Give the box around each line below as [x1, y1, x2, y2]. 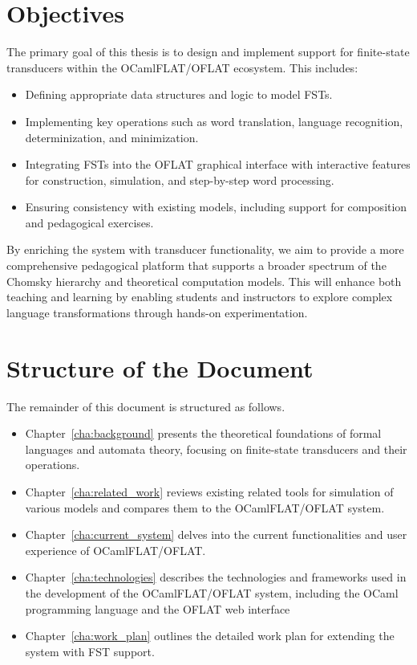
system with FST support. [25, 643, 155, 659]
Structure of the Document [6, 351, 314, 384]
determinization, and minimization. [25, 129, 199, 145]
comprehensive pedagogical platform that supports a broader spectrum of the [6, 257, 387, 274]
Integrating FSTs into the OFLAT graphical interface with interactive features [25, 156, 411, 173]
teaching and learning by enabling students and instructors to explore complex [6, 288, 393, 305]
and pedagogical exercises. [25, 214, 154, 231]
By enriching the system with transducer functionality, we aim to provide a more [6, 241, 404, 258]
